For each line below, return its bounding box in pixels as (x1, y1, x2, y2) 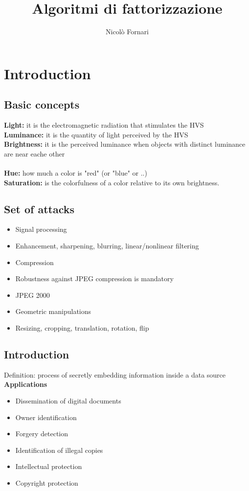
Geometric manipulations (15, 306, 91, 316)
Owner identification (15, 412, 77, 422)
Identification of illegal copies (15, 445, 103, 455)
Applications (4, 379, 47, 389)
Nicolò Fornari (106, 26, 149, 37)
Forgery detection (15, 428, 68, 439)
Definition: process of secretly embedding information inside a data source (4, 369, 226, 379)
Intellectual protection (15, 461, 82, 471)
